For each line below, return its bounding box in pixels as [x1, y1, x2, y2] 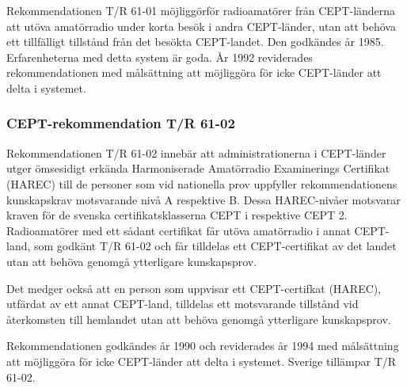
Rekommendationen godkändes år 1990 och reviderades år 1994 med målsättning [6, 337, 399, 354]
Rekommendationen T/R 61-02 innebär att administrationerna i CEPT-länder [6, 144, 386, 161]
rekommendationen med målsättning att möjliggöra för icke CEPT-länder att [6, 64, 382, 81]
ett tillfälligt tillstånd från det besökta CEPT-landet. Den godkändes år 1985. [6, 33, 384, 50]
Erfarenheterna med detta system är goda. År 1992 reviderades [6, 48, 313, 65]
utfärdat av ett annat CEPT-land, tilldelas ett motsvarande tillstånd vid [6, 295, 359, 312]
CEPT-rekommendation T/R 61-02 [6, 113, 235, 133]
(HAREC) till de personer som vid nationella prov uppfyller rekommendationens [6, 175, 397, 192]
